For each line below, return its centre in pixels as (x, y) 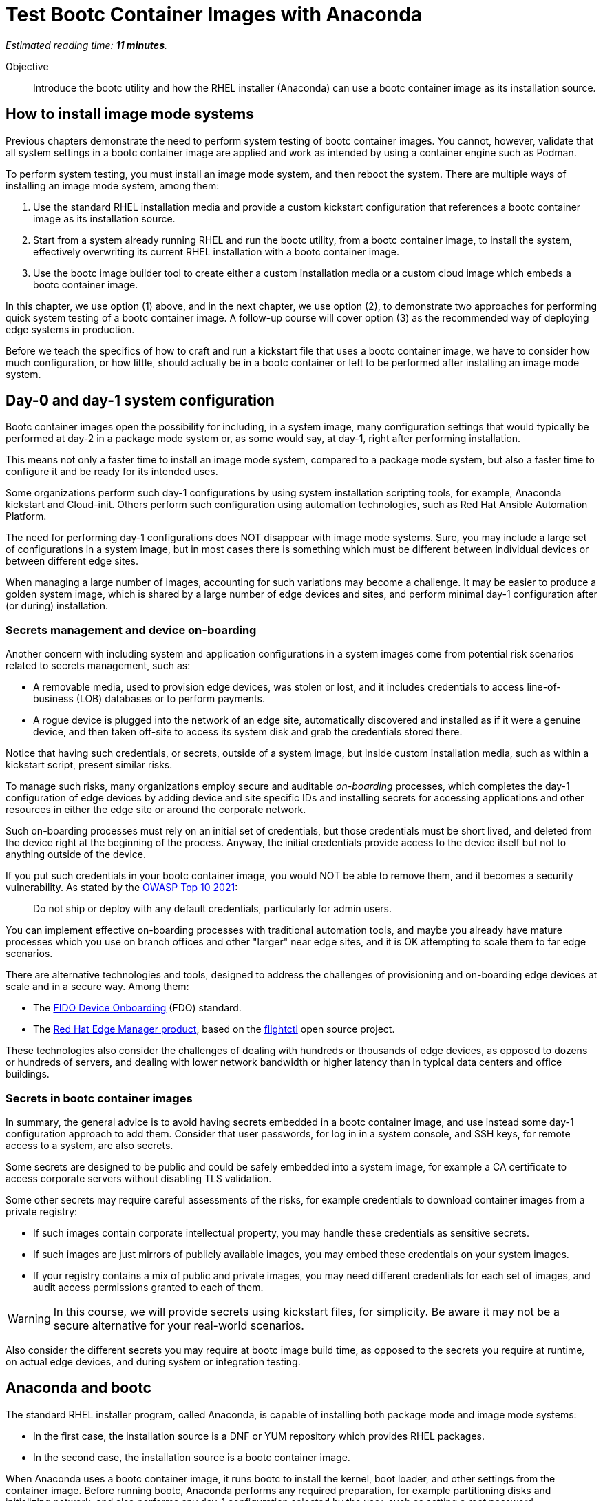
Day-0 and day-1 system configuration (140, 401)
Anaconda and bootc (78, 1388)
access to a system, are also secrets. (89, 1145)
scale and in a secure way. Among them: (97, 987)
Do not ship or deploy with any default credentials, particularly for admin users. (213, 909)
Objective (27, 66)
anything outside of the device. (76, 854)
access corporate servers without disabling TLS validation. (139, 1178)
